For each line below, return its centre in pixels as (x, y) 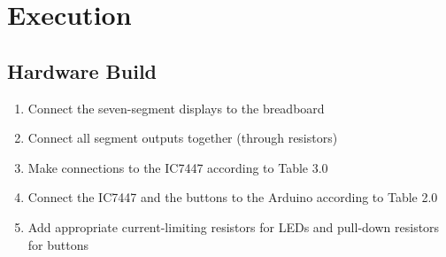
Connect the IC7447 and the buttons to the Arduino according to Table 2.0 (233, 197)
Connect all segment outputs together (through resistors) (183, 138)
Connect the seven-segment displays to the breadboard (176, 108)
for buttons (58, 244)
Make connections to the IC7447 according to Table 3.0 (178, 167)
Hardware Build (82, 70)
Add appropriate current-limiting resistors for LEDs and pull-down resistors (234, 226)
